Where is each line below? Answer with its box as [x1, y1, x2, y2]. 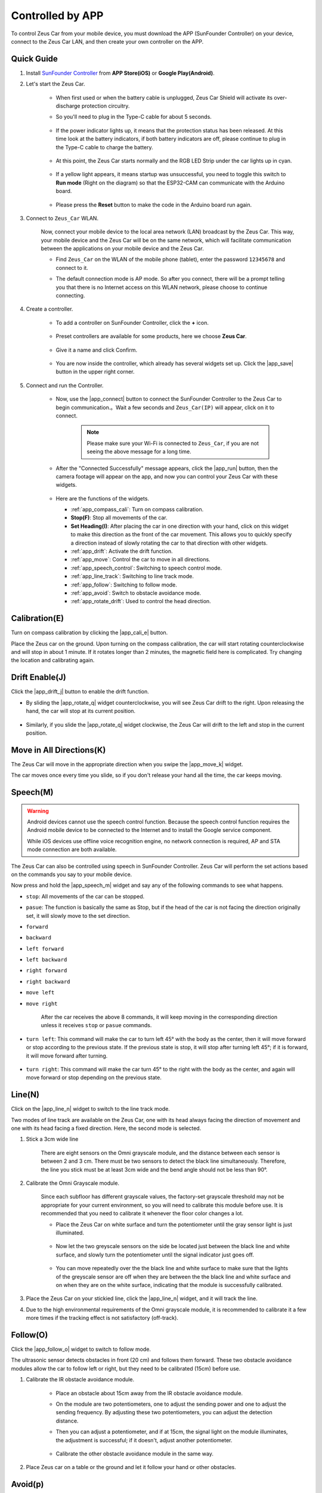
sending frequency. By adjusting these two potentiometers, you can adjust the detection [55, 1409, 273, 1416]
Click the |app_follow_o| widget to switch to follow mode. [11, 1345, 151, 1353]
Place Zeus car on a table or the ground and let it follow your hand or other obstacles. [26, 1464, 237, 1471]
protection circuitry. [81, 102, 130, 110]
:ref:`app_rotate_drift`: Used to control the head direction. [70, 598, 211, 605]
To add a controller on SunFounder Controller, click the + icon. [55, 319, 209, 326]
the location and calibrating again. [11, 657, 95, 664]
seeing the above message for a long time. [86, 448, 192, 455]
